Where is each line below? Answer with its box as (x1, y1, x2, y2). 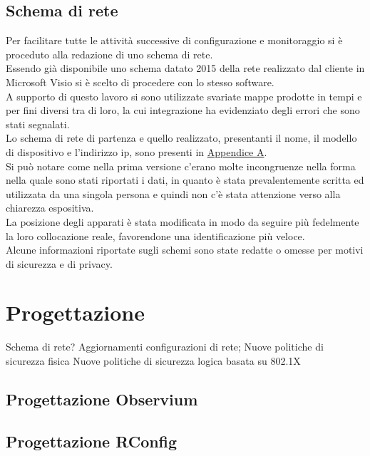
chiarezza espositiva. (6, 200, 94, 215)
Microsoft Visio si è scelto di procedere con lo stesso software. (6, 74, 274, 89)
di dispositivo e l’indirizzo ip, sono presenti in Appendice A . (6, 144, 267, 159)
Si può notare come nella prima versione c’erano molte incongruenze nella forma (6, 158, 356, 173)
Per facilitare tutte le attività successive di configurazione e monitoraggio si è (6, 33, 343, 48)
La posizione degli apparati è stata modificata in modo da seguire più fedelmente (6, 214, 359, 229)
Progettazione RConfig (6, 430, 178, 452)
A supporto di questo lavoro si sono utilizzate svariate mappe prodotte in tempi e (6, 88, 362, 103)
